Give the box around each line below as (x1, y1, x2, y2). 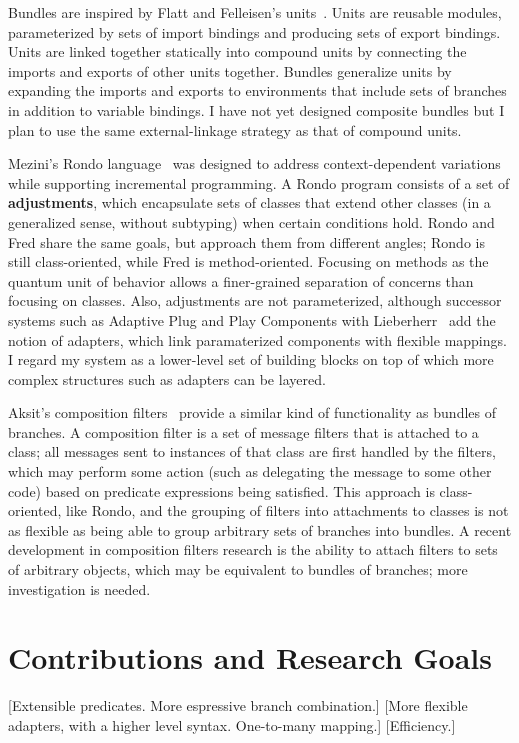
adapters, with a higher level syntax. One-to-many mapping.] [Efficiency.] (8, 714, 456, 735)
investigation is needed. (8, 578, 151, 599)
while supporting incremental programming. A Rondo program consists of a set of (8, 172, 510, 193)
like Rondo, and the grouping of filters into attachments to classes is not (65, 500, 509, 521)
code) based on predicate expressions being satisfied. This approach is (8, 480, 435, 501)
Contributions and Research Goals (8, 637, 492, 678)
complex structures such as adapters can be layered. (8, 368, 326, 389)
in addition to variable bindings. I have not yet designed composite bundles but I (8, 99, 505, 120)
